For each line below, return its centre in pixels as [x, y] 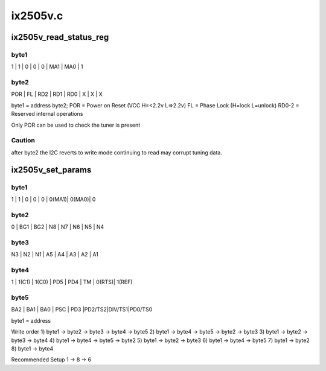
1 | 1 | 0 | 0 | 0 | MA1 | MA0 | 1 [47, 67]
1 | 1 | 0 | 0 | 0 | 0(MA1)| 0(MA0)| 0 [53, 199]
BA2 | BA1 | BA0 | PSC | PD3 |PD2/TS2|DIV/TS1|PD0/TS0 [82, 309]
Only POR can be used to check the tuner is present [76, 125]
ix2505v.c [37, 16]
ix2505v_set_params [51, 170]
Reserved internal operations [47, 114]
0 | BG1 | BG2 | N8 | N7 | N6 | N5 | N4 [58, 227]
